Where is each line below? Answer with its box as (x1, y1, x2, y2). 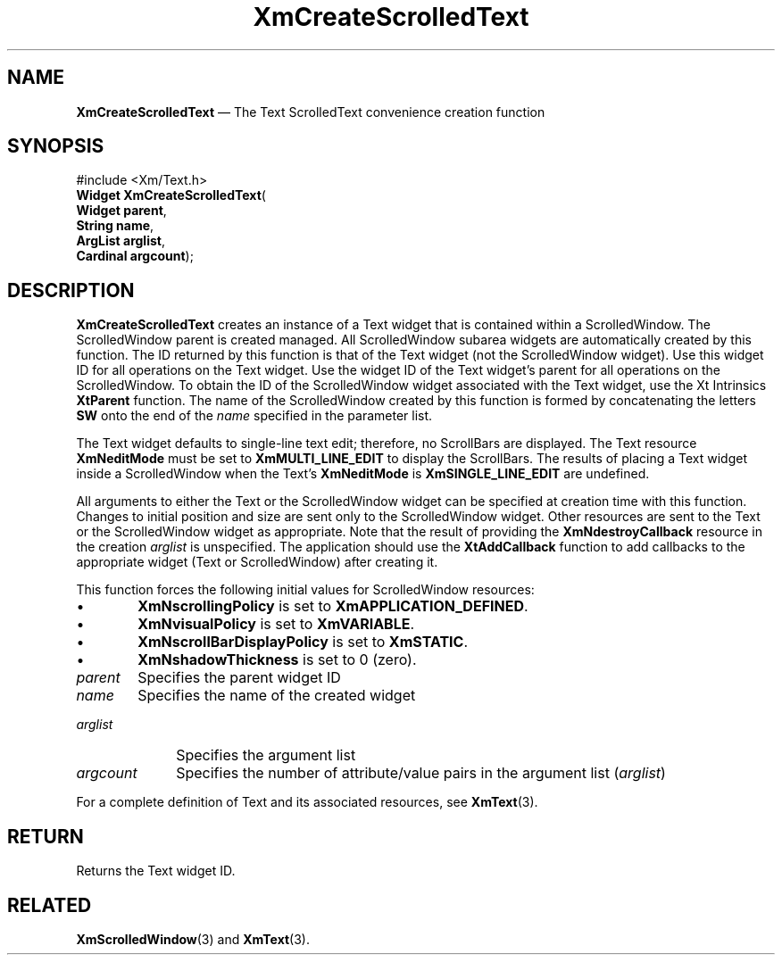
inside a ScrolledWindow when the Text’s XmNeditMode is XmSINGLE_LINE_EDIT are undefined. (76, 466, 650, 482)
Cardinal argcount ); (76, 248, 194, 264)
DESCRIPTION (7, 278, 135, 302)
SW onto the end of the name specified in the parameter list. (76, 408, 433, 424)
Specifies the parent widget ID (137, 668, 341, 687)
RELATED (7, 893, 92, 916)
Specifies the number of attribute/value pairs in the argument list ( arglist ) (176, 764, 666, 783)
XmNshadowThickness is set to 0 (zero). (137, 651, 417, 669)
